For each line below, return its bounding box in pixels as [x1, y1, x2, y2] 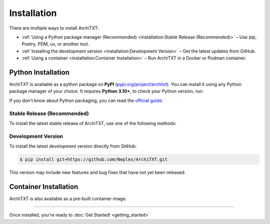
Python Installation [9, 68, 69, 76]
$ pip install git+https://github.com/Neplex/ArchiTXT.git [19, 156, 167, 162]
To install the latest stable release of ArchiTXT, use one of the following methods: [9, 120, 177, 126]
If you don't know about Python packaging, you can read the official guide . [9, 97, 163, 103]
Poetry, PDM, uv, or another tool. [21, 41, 89, 47]
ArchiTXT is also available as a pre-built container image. [9, 195, 127, 201]
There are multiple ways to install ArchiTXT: [9, 25, 99, 31]
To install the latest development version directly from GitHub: [9, 143, 137, 149]
